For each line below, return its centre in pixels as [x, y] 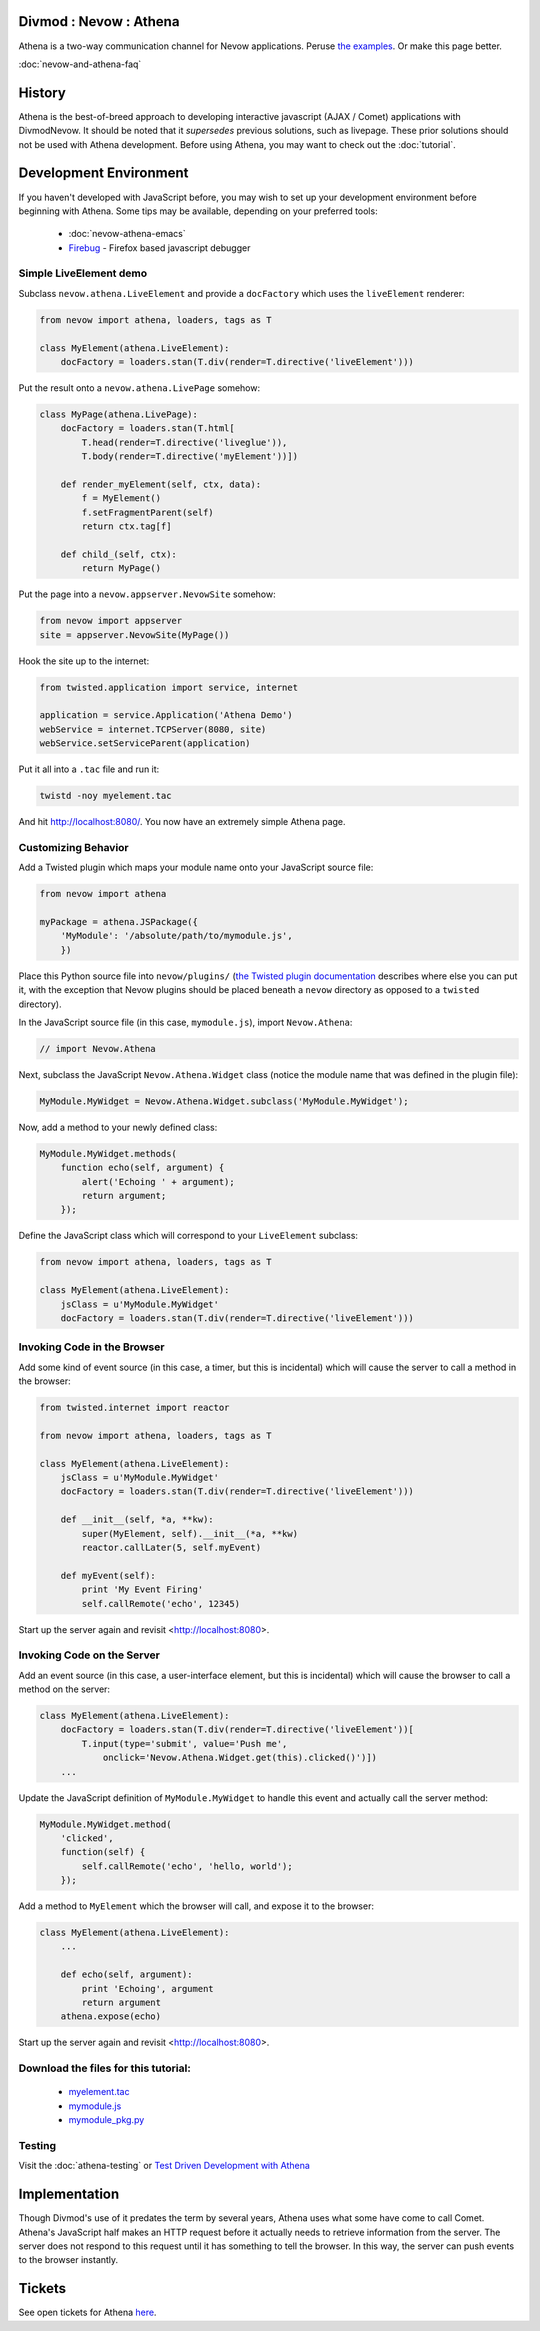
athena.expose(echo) [111, 2016]
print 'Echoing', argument [147, 1988]
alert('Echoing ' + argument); [158, 1181]
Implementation [69, 2194]
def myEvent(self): [108, 1575]
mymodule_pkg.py [106, 2120]
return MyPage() [121, 568]
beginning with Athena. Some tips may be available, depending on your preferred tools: [198, 211]
